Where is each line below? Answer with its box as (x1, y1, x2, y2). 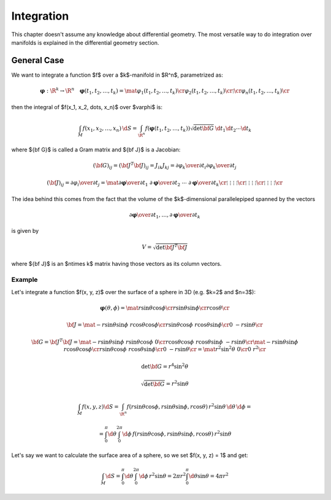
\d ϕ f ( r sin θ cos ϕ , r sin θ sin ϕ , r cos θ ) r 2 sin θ (122, 430, 232, 438)
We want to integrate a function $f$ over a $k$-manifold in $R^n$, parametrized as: (11, 71, 224, 78)
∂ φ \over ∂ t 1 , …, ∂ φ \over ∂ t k (129, 211, 200, 220)
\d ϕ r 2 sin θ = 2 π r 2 (139, 472, 186, 480)
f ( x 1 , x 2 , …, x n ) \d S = (82, 124, 137, 133)
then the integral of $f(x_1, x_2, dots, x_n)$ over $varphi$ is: (11, 103, 162, 110)
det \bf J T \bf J (156, 243, 188, 251)
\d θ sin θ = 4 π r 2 (188, 472, 229, 480)
